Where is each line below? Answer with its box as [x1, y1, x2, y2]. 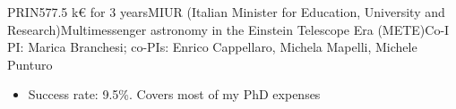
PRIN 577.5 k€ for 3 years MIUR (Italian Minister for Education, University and [7, 3, 445, 21]
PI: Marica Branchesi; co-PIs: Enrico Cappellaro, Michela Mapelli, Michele [7, 38, 417, 56]
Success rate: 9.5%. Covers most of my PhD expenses [28, 85, 321, 104]
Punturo [7, 54, 53, 73]
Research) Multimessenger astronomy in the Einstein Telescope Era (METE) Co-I [7, 20, 450, 38]
